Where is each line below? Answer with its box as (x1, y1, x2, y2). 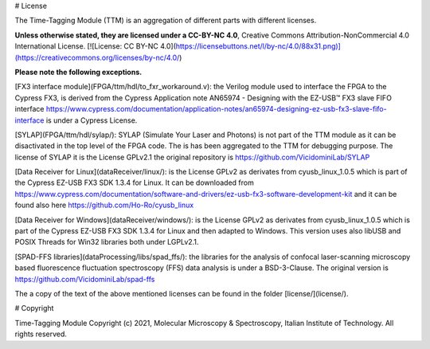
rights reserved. (14, 329, 68, 339)
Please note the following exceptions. (14, 67, 143, 76)
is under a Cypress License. (45, 116, 138, 125)
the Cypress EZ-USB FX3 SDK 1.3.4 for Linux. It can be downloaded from (14, 178, 254, 187)
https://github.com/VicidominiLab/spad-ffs (14, 274, 155, 284)
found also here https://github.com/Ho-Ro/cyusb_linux (14, 200, 194, 210)
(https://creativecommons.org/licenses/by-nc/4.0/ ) (14, 53, 182, 62)
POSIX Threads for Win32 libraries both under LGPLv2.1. (14, 237, 199, 247)
